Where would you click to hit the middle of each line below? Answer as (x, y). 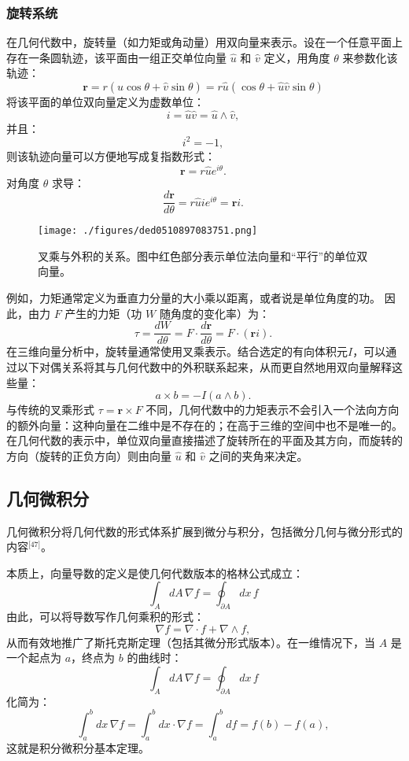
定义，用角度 (297, 57)
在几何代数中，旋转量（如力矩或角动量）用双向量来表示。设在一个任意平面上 (204, 42)
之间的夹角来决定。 (258, 455)
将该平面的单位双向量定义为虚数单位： (105, 102)
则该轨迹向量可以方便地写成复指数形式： (111, 155)
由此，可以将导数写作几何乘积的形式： (105, 617)
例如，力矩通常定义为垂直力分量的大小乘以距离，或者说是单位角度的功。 (193, 298)
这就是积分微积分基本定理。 (78, 747)
